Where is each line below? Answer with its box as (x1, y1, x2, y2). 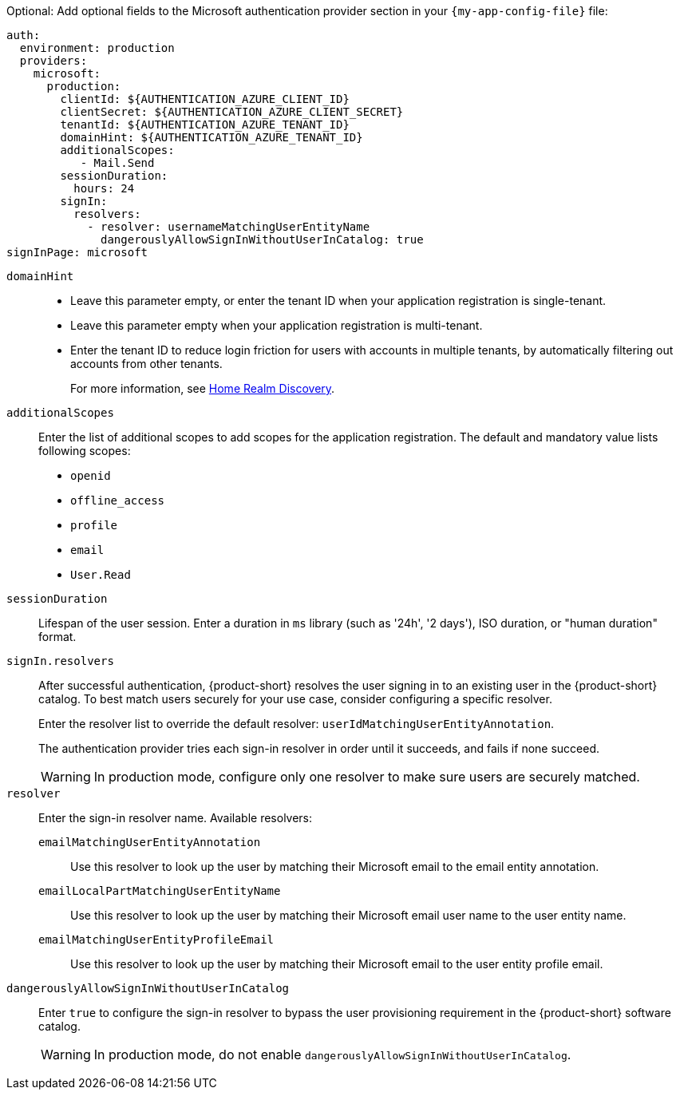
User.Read (70, 568, 131, 581)
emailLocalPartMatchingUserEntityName (38, 884, 281, 897)
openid (70, 469, 111, 482)
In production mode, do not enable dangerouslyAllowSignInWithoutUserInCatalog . (93, 1047, 571, 1062)
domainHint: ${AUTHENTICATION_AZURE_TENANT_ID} (60, 131, 363, 144)
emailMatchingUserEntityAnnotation (38, 836, 261, 849)
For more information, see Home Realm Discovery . (70, 382, 335, 395)
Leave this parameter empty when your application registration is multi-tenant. (70, 319, 483, 332)
